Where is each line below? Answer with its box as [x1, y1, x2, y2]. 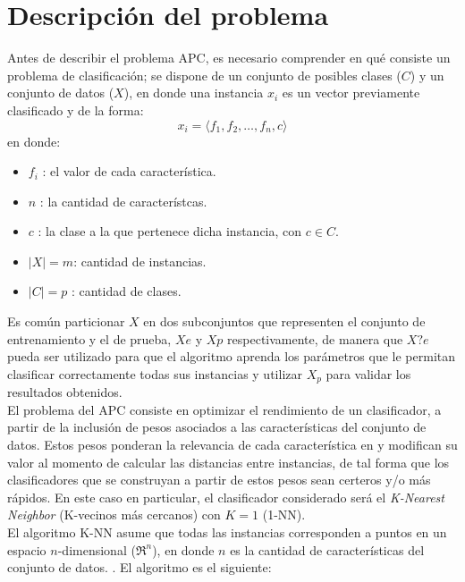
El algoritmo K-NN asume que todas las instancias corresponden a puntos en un [7, 523, 447, 542]
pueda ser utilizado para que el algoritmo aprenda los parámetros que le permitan [7, 347, 456, 366]
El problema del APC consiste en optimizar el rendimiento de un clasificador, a [7, 400, 442, 418]
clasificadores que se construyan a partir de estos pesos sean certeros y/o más [7, 470, 431, 489]
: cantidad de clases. [71, 282, 182, 300]
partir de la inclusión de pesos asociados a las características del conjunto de [7, 418, 427, 436]
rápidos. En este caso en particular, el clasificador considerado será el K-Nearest [7, 487, 444, 506]
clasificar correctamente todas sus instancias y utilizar [7, 364, 302, 383]
